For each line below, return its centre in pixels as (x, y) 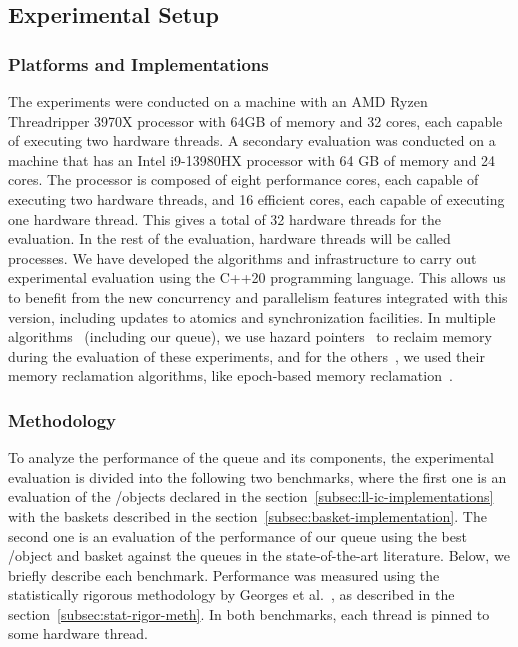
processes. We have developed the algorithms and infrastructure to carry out (242, 257)
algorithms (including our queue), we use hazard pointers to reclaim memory (250, 336)
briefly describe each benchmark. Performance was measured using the (224, 574)
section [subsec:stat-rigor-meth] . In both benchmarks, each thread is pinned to (249, 613)
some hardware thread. (78, 633)
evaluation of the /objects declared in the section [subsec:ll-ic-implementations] (251, 496)
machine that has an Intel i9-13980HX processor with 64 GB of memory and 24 (252, 159)
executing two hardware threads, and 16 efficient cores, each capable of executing (256, 198)
